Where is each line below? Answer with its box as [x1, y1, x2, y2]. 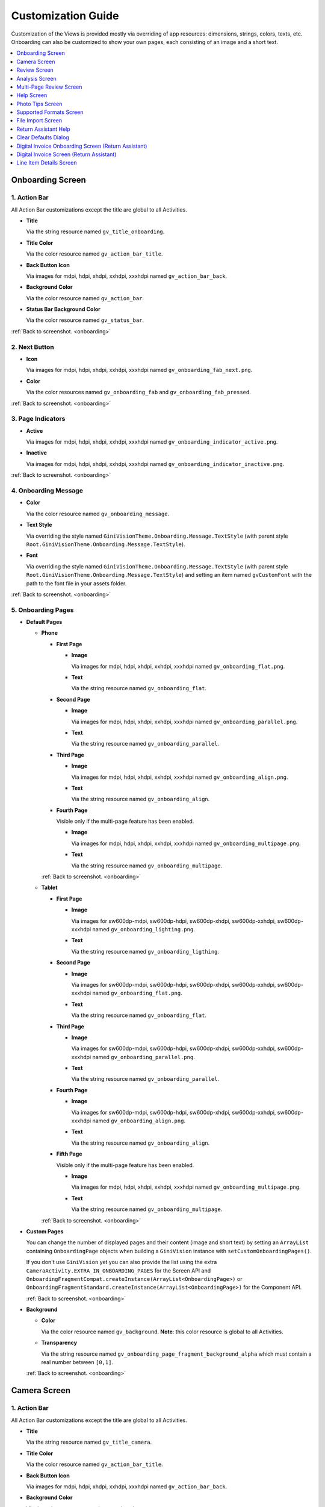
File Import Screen [16, 117, 63, 124]
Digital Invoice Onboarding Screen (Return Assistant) [16, 142, 147, 149]
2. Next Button [11, 342, 54, 351]
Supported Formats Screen [16, 109, 84, 116]
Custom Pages [26, 1227, 64, 1235]
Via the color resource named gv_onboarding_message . [26, 510, 170, 517]
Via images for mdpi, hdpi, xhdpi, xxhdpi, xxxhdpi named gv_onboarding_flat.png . [71, 662, 285, 670]
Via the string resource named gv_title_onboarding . [26, 228, 165, 235]
